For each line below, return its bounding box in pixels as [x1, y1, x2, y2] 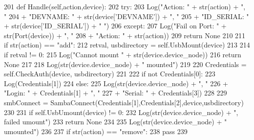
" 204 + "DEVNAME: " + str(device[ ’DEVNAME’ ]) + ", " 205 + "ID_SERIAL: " [4, 11, 249, 21]
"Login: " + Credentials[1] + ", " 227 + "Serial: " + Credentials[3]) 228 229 [4, 88, 227, 98]
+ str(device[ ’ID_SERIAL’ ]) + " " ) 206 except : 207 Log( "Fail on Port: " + [4, 21, 227, 31]
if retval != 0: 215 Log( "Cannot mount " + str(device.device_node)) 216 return [4, 49, 241, 59]
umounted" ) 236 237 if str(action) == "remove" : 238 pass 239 [4, 126, 188, 136]
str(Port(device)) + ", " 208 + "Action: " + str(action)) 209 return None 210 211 [4, 30, 246, 40]
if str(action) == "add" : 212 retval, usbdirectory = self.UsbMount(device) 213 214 [4, 40, 250, 50]
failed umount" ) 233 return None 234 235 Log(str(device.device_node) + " [4, 117, 227, 127]
